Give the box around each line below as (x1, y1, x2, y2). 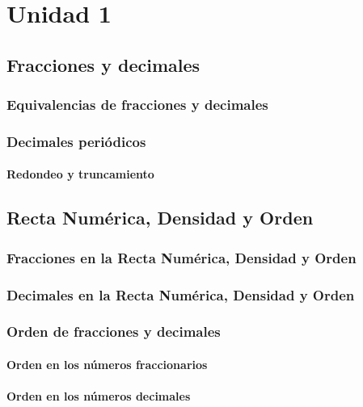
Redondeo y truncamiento (6, 166, 154, 183)
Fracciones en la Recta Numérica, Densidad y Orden (6, 247, 357, 267)
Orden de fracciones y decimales (6, 321, 221, 342)
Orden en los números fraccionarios (6, 355, 208, 372)
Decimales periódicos (6, 131, 146, 151)
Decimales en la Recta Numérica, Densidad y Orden (6, 284, 355, 304)
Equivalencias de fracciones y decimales (6, 94, 268, 115)
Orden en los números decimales (6, 388, 191, 405)
